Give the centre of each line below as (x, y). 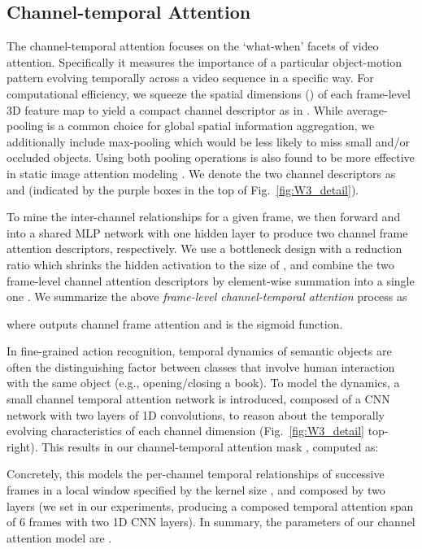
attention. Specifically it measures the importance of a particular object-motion (204, 61)
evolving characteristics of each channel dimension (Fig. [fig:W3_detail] (185, 431)
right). (22, 446)
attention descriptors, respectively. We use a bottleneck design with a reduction (204, 248)
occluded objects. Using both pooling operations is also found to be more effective (211, 157)
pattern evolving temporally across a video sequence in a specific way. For (190, 78)
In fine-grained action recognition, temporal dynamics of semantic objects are (199, 351)
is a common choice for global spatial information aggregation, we (211, 126)
